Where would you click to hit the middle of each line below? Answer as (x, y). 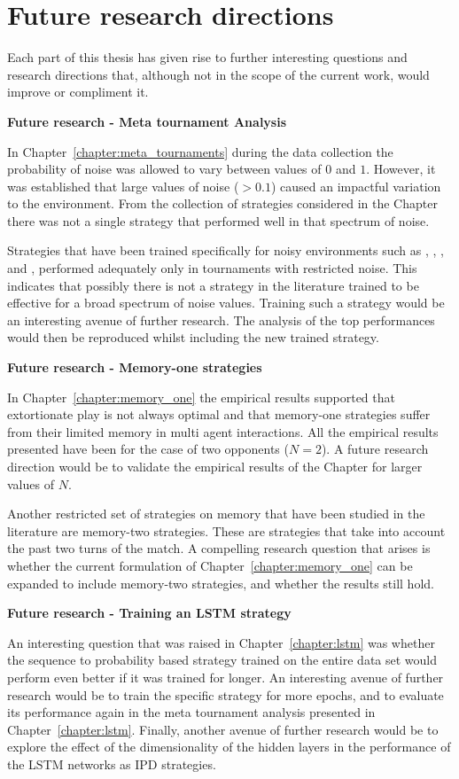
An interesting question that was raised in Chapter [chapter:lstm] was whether (221, 642)
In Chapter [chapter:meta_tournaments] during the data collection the (200, 151)
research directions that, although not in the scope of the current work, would (218, 74)
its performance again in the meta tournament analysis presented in (191, 712)
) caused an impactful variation (356, 186)
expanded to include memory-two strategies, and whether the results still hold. (221, 583)
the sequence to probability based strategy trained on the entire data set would (222, 660)
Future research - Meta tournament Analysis (147, 121)
